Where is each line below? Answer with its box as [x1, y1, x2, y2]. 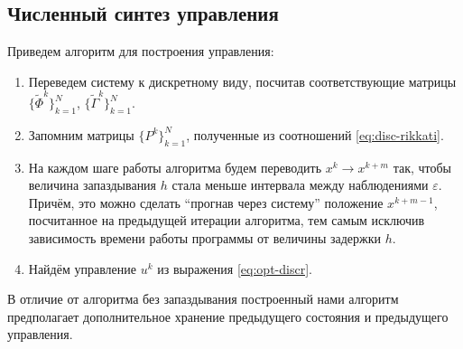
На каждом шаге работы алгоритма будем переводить [28, 157, 322, 176]
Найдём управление [28, 259, 137, 278]
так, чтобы [393, 157, 451, 176]
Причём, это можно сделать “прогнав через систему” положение [28, 193, 384, 212]
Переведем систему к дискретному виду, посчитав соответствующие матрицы [28, 71, 457, 90]
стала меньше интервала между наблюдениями [171, 175, 429, 194]
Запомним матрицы [28, 125, 134, 144]
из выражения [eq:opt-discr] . [157, 259, 312, 278]
